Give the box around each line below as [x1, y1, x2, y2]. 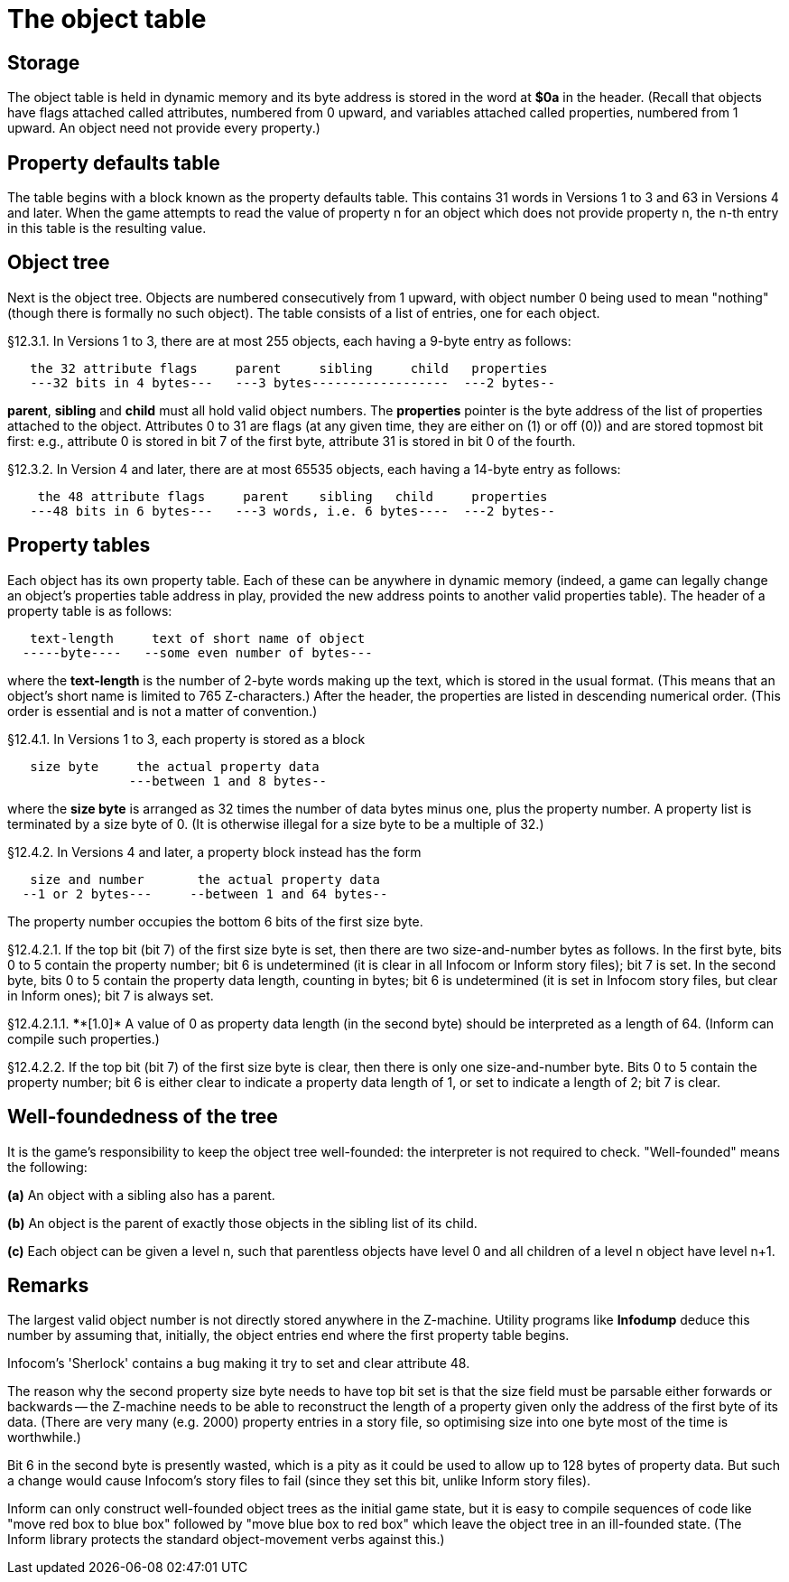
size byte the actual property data [30, 758, 320, 774]
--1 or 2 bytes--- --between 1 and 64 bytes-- [22, 886, 388, 901]
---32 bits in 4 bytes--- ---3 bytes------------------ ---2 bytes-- [30, 375, 555, 390]
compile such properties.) [7, 1030, 160, 1047]
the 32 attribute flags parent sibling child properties [30, 360, 548, 376]
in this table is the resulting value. [7, 220, 207, 237]
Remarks [7, 1273, 89, 1297]
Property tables [7, 534, 151, 557]
